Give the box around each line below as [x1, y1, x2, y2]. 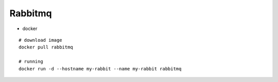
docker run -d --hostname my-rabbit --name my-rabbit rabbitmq [19, 66, 182, 71]
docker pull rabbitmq [19, 44, 73, 50]
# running [19, 59, 43, 65]
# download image [19, 37, 62, 43]
